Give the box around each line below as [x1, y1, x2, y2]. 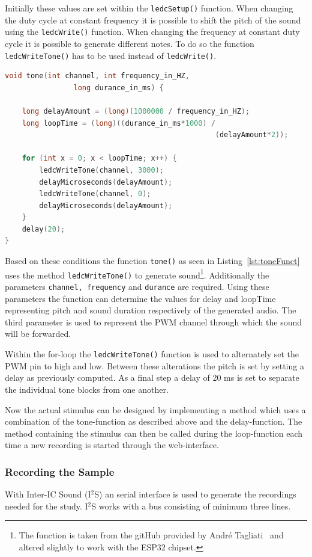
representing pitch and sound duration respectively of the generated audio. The [5, 304, 296, 316]
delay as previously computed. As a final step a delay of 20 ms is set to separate [5, 371, 299, 384]
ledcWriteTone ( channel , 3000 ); [39, 165, 164, 174]
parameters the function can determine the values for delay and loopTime [5, 292, 276, 304]
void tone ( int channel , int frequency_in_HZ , [5, 72, 190, 81]
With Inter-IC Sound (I [5, 488, 91, 500]
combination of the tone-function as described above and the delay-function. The [5, 415, 302, 428]
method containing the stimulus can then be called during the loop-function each [5, 426, 303, 439]
